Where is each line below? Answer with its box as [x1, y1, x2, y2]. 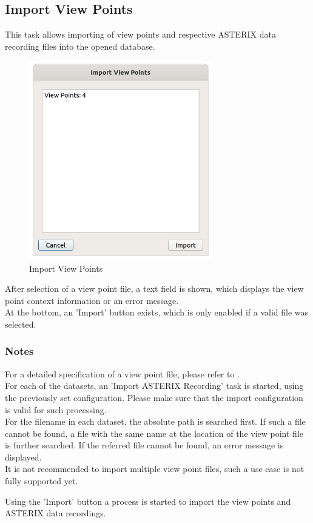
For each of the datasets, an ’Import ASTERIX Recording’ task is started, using [5, 379, 304, 392]
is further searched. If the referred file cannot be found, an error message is [5, 439, 284, 451]
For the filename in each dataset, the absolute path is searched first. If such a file [5, 415, 306, 428]
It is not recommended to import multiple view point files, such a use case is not [5, 462, 305, 475]
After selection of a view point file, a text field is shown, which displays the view [5, 282, 304, 295]
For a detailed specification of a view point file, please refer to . [5, 367, 240, 380]
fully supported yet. [5, 474, 78, 487]
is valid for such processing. [5, 403, 107, 416]
